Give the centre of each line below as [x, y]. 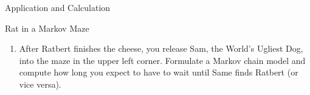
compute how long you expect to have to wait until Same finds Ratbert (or [159, 72]
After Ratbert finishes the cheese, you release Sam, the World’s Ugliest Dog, [161, 48]
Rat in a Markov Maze [47, 28]
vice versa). [40, 84]
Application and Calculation [58, 7]
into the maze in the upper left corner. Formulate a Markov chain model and [162, 60]
